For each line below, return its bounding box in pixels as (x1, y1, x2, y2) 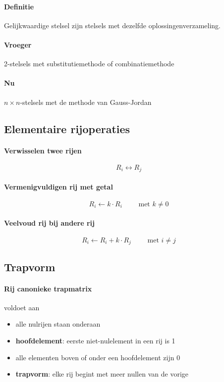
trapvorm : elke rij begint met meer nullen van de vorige (15, 369, 188, 379)
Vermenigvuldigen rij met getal (4, 181, 113, 191)
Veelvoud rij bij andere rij (4, 217, 95, 228)
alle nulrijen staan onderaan (15, 319, 101, 329)
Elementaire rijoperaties (4, 121, 130, 136)
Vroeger (4, 39, 32, 49)
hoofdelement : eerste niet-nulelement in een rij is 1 (15, 335, 175, 346)
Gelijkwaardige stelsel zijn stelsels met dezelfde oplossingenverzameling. (4, 20, 221, 30)
